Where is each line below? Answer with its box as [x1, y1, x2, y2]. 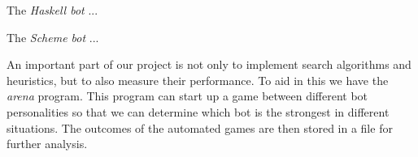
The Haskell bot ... [7, 2, 98, 18]
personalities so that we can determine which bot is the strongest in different [7, 103, 390, 120]
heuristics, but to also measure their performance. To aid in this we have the [7, 71, 389, 88]
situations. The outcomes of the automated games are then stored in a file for [7, 119, 393, 136]
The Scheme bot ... [7, 28, 99, 45]
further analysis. [7, 135, 88, 152]
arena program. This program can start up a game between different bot [7, 87, 368, 104]
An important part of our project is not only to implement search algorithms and [7, 56, 411, 73]
